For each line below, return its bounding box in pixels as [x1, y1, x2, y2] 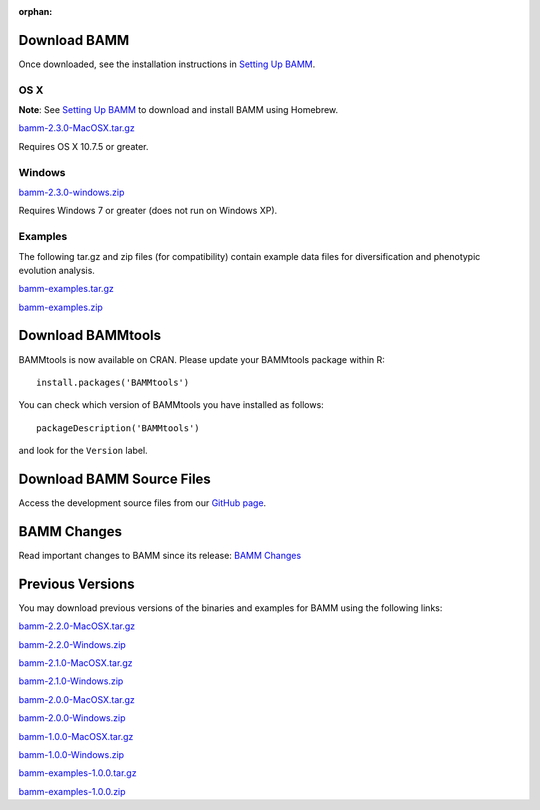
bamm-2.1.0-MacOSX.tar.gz [18, 657, 133, 669]
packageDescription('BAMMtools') [36, 422, 200, 434]
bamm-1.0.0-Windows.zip [18, 748, 125, 760]
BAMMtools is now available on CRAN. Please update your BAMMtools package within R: [18, 353, 385, 365]
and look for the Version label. [18, 445, 149, 457]
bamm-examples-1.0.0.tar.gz [18, 767, 137, 779]
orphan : [18, 6, 53, 17]
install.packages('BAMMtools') [36, 376, 190, 388]
